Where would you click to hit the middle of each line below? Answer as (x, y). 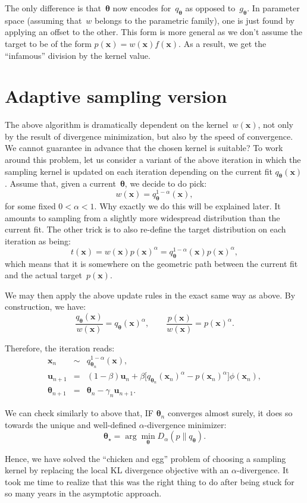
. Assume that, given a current (60, 183)
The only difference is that (53, 8)
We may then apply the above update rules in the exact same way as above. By (150, 295)
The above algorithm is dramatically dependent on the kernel (117, 125)
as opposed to (210, 8)
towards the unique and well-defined (71, 424)
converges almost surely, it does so (230, 413)
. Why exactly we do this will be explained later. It (187, 205)
